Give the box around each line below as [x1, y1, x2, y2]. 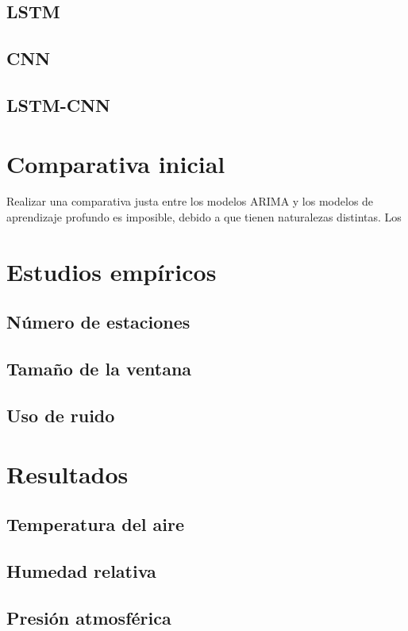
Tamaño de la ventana [6, 356, 192, 381]
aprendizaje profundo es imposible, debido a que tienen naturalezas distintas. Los [6, 209, 402, 225]
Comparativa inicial [6, 147, 225, 179]
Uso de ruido [6, 402, 115, 427]
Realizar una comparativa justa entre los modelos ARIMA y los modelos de [6, 193, 374, 210]
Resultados [6, 457, 129, 490]
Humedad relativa [6, 558, 156, 583]
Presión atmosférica [6, 605, 171, 629]
